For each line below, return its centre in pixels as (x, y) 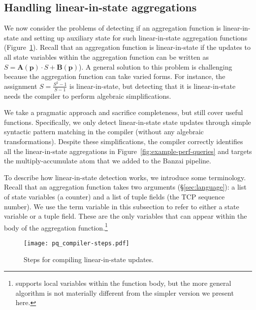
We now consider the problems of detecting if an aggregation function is (112, 28)
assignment (21, 86)
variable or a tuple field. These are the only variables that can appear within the (126, 216)
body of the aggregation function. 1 (56, 227)
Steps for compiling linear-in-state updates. (89, 259)
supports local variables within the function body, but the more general (123, 283)
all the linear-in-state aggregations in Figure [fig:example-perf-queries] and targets (128, 151)
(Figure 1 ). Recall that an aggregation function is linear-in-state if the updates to (127, 47)
